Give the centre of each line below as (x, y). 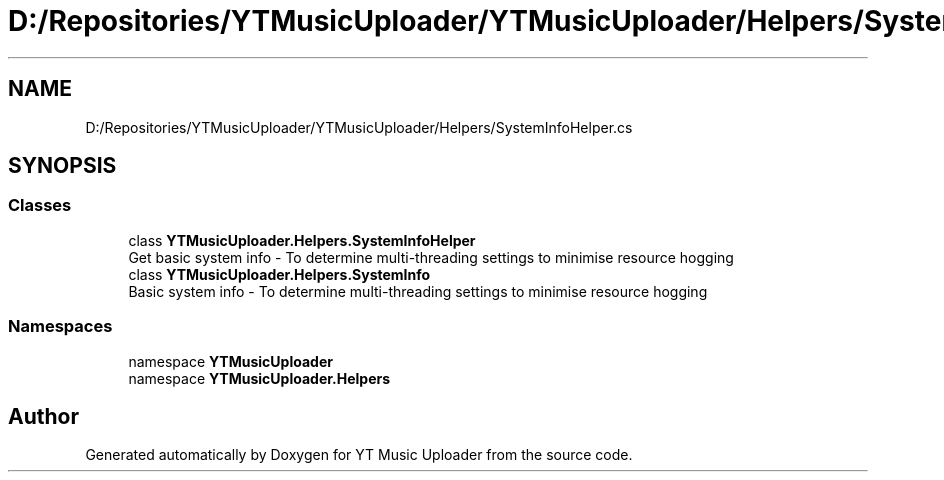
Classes (40, 205)
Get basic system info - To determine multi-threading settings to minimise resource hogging (431, 257)
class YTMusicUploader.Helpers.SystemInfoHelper (302, 240)
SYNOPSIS (62, 166)
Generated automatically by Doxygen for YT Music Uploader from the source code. (359, 455)
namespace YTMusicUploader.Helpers (259, 378)
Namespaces (60, 326)
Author (43, 416)
